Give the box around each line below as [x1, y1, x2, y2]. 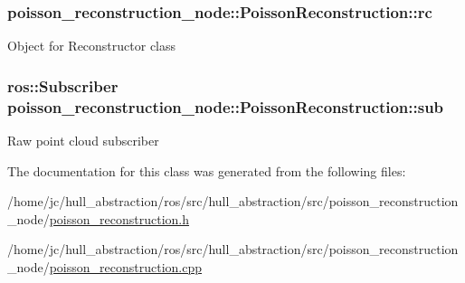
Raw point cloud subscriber [7, 130, 159, 149]
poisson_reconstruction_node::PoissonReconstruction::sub [7, 95, 444, 118]
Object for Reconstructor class [7, 36, 176, 55]
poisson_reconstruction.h [49, 209, 190, 228]
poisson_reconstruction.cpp [49, 257, 203, 276]
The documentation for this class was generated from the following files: [7, 161, 406, 180]
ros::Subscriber [7, 74, 119, 97]
